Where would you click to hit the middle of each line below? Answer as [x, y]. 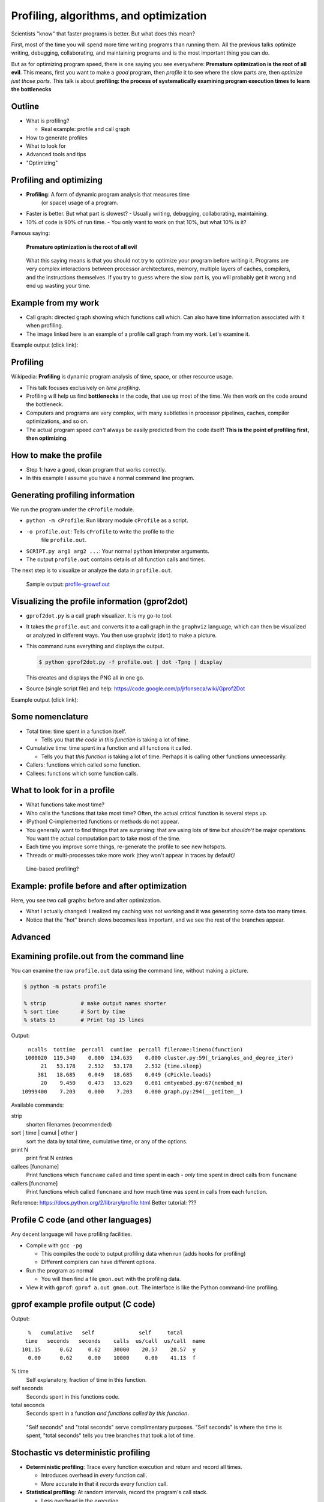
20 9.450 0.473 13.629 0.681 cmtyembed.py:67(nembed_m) [142, 1083]
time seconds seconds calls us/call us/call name [115, 1341]
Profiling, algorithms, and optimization [109, 16]
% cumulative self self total [105, 1333]
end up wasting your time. [58, 286]
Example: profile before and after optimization [99, 886]
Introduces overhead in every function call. [94, 1476]
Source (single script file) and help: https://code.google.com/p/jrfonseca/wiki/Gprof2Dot [136, 689]
